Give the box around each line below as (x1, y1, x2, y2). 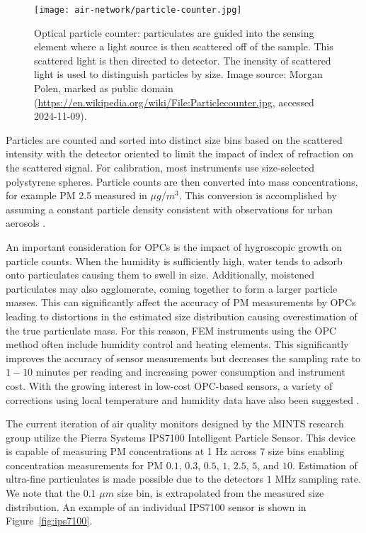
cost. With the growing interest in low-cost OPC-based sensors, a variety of (6, 378, 333, 393)
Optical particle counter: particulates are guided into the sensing (34, 25, 314, 40)
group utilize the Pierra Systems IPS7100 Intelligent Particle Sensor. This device (6, 430, 355, 444)
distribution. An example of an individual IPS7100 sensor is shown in (6, 499, 307, 514)
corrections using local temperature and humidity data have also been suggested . (6, 392, 360, 407)
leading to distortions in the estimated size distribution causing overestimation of (6, 308, 358, 323)
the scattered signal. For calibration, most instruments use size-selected (6, 160, 315, 174)
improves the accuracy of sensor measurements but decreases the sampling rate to (6, 350, 360, 365)
